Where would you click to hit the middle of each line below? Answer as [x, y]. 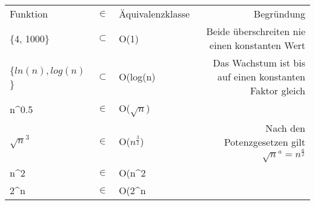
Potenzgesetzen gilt [264, 142]
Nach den [285, 128]
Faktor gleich [278, 90]
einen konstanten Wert [257, 45]
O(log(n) [137, 76]
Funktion [29, 14]
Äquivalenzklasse [154, 14]
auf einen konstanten [261, 76]
